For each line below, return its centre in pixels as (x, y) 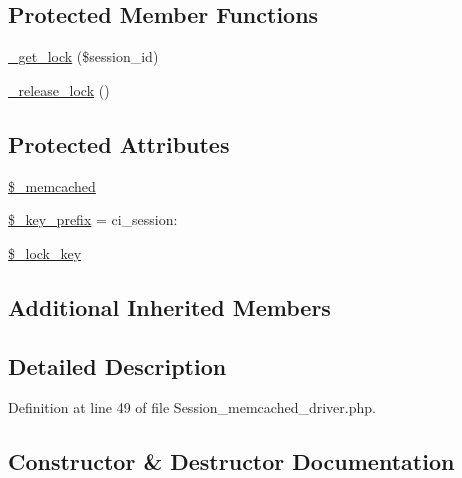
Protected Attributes (119, 143)
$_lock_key (45, 252)
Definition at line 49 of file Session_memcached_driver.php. (192, 407)
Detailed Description (117, 365)
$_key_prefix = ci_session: (93, 219)
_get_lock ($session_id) (83, 56)
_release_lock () (59, 89)
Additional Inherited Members (169, 306)
